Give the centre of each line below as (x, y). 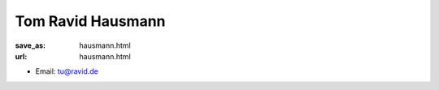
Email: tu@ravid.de (67, 71)
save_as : (30, 45)
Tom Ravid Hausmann (90, 21)
